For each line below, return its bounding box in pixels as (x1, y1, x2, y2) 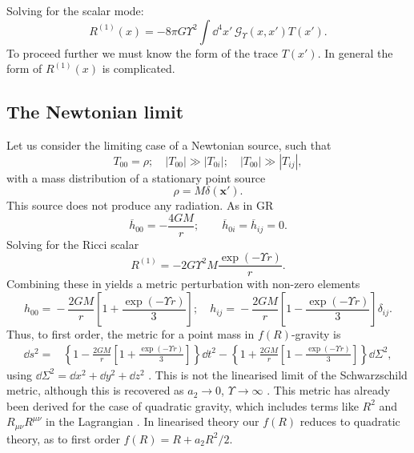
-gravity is (291, 326, 341, 343)
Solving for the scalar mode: (6, 2, 144, 18)
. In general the (317, 44, 393, 61)
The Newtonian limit (6, 99, 184, 124)
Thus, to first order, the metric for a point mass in (6, 326, 255, 343)
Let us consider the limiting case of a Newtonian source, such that (6, 136, 332, 153)
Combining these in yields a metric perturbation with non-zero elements (6, 275, 360, 292)
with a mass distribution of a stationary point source (6, 169, 266, 186)
